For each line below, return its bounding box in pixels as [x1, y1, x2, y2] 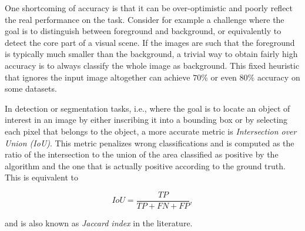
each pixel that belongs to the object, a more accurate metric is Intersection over [5, 125, 297, 137]
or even [210, 71, 237, 83]
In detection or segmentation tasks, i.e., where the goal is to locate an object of [5, 102, 290, 114]
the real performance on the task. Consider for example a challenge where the [5, 13, 284, 25]
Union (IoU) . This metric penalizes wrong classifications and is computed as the [5, 136, 294, 149]
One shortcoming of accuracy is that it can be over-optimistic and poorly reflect [5, 2, 293, 14]
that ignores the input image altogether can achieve [5, 71, 190, 83]
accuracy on [257, 71, 300, 83]
